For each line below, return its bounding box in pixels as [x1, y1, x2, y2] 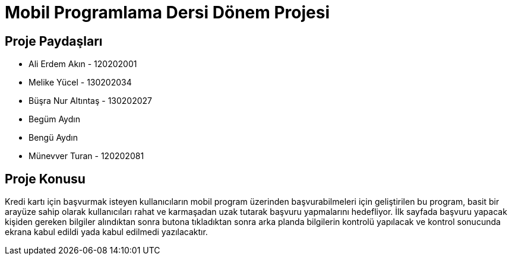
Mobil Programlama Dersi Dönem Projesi [5, 2, 330, 23]
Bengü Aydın [29, 132, 78, 143]
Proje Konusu [5, 171, 86, 186]
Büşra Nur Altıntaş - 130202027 [29, 96, 153, 106]
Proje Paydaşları [5, 33, 103, 49]
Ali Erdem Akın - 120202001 [29, 59, 137, 69]
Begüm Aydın [29, 114, 80, 125]
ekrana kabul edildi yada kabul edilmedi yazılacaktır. [5, 227, 208, 237]
